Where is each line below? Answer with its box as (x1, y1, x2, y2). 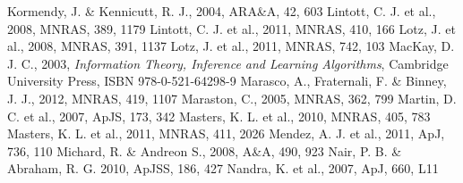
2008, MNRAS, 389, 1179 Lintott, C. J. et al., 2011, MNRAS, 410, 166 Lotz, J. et (7, 19, 456, 37)
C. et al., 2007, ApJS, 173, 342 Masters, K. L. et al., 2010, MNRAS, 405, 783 (7, 106, 431, 125)
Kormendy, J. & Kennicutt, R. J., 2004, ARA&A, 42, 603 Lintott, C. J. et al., (7, 2, 436, 20)
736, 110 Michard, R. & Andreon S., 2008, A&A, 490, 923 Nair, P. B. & (7, 141, 402, 160)
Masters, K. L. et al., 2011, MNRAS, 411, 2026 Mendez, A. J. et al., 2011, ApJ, (7, 124, 445, 143)
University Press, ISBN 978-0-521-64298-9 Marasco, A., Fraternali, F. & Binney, (7, 71, 447, 90)
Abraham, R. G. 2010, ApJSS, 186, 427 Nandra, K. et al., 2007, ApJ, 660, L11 (7, 159, 439, 178)
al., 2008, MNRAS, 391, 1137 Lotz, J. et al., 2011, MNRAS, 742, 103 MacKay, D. (7, 37, 455, 55)
